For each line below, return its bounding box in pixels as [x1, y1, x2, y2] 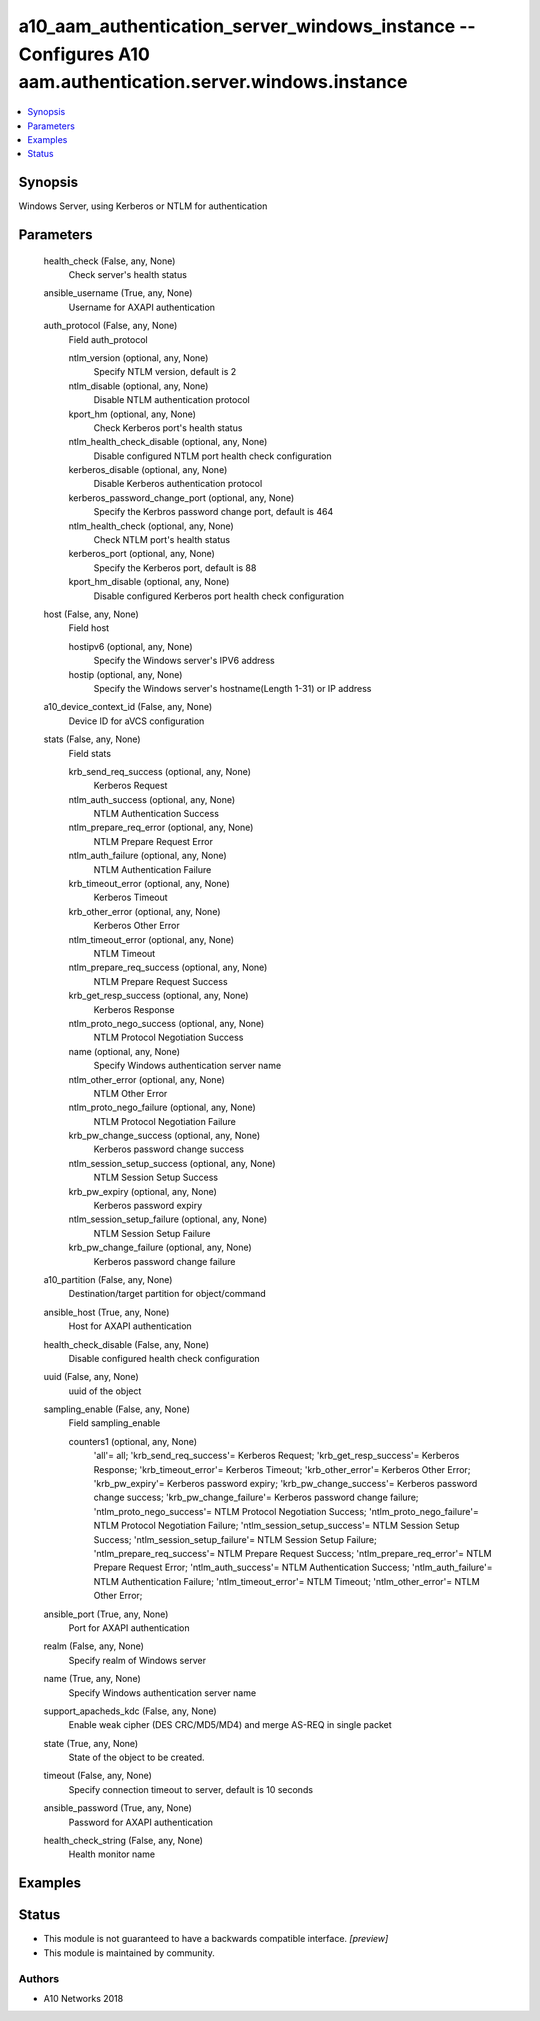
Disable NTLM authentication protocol [93, 394, 250, 406]
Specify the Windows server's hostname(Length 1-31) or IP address [93, 682, 372, 694]
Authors [18, 1971, 60, 1985]
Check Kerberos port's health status [93, 421, 243, 434]
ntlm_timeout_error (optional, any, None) [68, 933, 235, 945]
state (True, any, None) [43, 1737, 139, 1749]
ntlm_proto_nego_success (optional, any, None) [68, 1017, 265, 1029]
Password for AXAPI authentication [68, 1816, 214, 1828]
